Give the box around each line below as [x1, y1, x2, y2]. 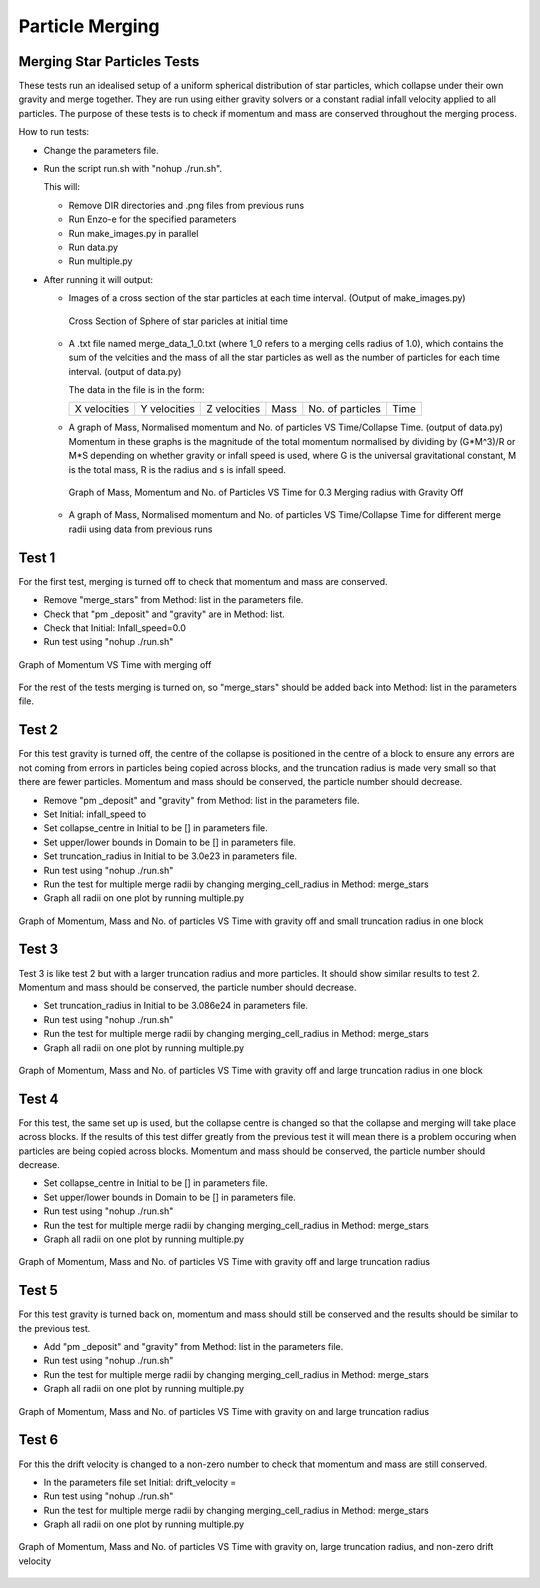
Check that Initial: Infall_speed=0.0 [43, 621, 187, 634]
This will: [43, 181, 80, 193]
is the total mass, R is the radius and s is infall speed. [68, 463, 287, 475]
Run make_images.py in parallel [68, 227, 199, 239]
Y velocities [140, 402, 195, 416]
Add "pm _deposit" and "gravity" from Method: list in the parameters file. [43, 1341, 344, 1353]
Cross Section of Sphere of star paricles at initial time [68, 315, 289, 327]
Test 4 [18, 1090, 59, 1107]
